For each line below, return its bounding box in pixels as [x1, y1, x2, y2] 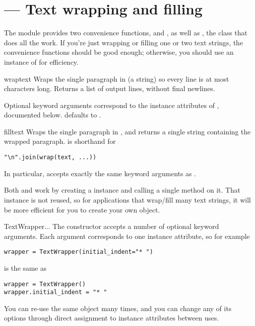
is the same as [4, 262, 47, 273]
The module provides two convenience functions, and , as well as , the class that [4, 27, 248, 38]
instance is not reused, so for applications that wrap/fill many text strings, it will [4, 194, 251, 205]
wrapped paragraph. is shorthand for [4, 136, 116, 146]
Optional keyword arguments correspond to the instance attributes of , [4, 100, 219, 110]
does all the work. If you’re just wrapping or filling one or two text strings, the [4, 37, 243, 47]
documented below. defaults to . [4, 109, 101, 120]
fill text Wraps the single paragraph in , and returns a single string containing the [4, 126, 251, 136]
